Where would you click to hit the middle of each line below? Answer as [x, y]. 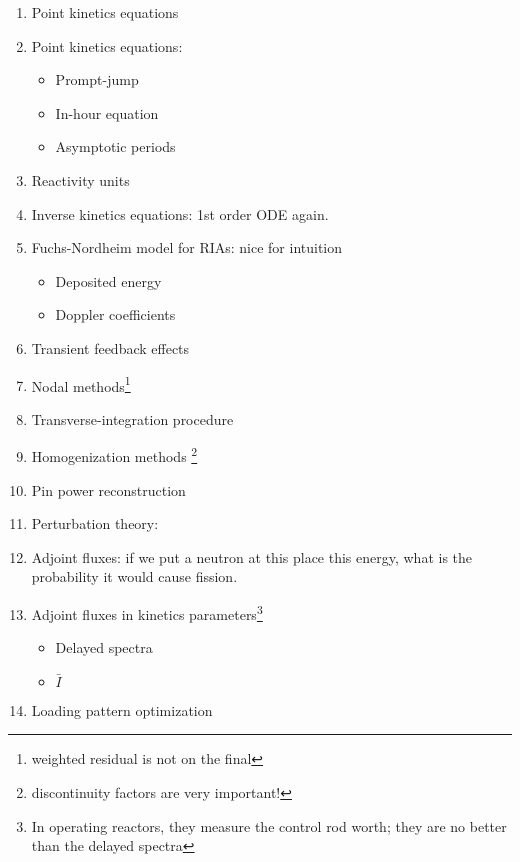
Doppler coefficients [115, 314]
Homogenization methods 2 [114, 455]
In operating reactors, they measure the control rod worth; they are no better [269, 825]
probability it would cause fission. [134, 576]
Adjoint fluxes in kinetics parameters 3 [147, 612]
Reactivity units [80, 179]
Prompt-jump [97, 79]
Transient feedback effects [110, 347]
